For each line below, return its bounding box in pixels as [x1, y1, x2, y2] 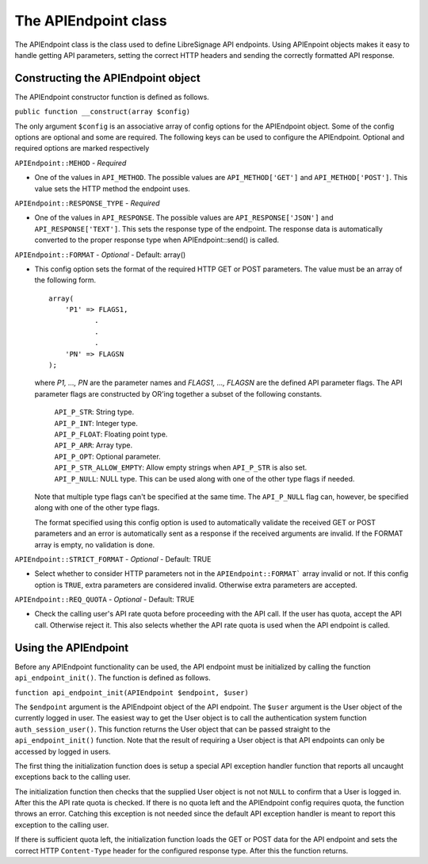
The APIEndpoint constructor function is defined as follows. [14, 92, 209, 102]
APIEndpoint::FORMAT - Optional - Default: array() [14, 250, 186, 259]
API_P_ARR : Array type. [54, 440, 133, 450]
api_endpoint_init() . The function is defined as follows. [14, 673, 211, 682]
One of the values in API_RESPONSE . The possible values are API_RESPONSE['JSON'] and [34, 213, 334, 222]
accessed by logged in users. [14, 747, 111, 756]
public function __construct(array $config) [14, 107, 191, 117]
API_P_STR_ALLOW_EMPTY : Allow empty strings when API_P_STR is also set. [54, 463, 308, 472]
